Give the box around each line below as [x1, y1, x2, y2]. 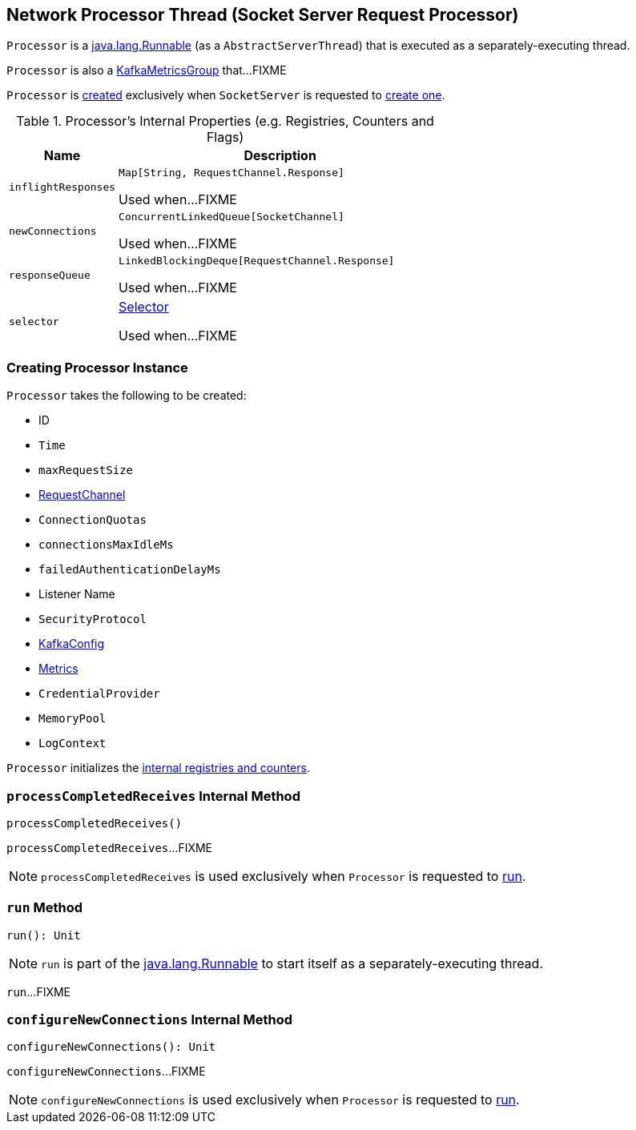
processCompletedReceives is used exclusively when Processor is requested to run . [41, 867, 526, 884]
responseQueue [9, 269, 91, 282]
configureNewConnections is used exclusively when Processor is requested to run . [41, 1092, 520, 1108]
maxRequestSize [38, 464, 134, 477]
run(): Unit [6, 928, 81, 942]
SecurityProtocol [38, 613, 147, 626]
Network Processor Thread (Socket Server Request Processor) [6, 5, 519, 25]
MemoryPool [38, 712, 107, 726]
